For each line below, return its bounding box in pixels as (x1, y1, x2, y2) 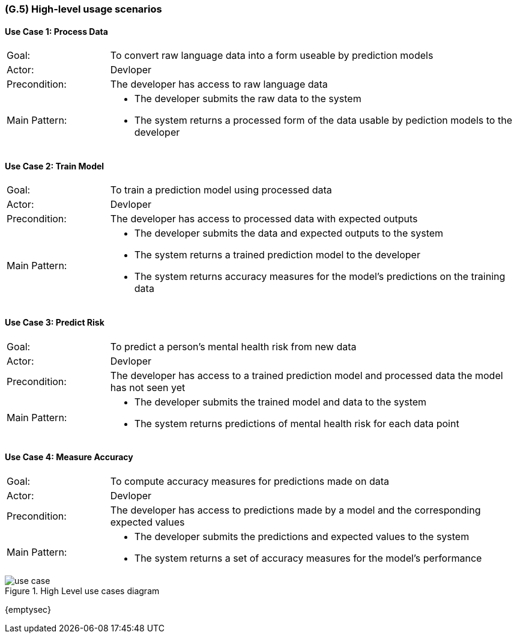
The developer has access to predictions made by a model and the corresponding (110, 503, 481, 516)
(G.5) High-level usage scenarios (5, 3, 162, 15)
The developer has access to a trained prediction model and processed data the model (110, 369, 503, 381)
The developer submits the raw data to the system (134, 93, 361, 105)
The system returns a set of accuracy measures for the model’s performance (134, 551, 482, 564)
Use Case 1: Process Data (5, 26, 108, 37)
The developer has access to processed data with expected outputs (110, 213, 418, 225)
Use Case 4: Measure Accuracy (5, 452, 133, 463)
